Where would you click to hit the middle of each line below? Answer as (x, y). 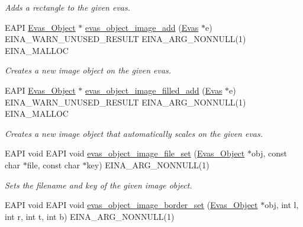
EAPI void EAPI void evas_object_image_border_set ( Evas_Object (131, 205)
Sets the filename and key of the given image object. (99, 185)
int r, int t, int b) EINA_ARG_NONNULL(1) (90, 216)
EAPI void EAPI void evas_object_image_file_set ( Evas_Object (125, 153)
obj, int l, (282, 205)
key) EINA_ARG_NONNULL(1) (148, 164)
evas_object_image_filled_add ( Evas (154, 90)
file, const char (53, 164)
